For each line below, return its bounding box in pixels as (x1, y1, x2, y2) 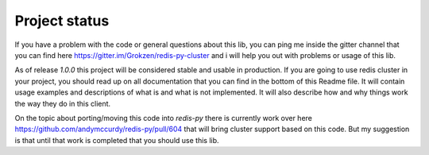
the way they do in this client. (14, 99, 111, 108)
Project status (14, 12, 110, 29)
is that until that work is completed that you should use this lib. (14, 135, 219, 145)
